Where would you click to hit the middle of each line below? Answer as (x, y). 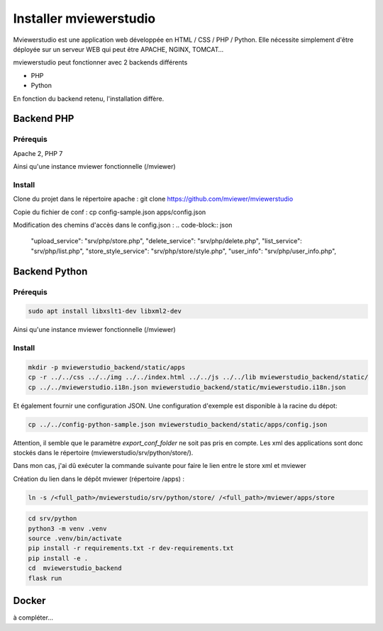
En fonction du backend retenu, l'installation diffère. (89, 99)
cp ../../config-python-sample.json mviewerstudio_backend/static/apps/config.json (178, 424)
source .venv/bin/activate (75, 538)
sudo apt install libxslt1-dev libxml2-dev (105, 311)
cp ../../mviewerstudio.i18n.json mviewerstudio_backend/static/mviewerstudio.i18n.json (187, 387)
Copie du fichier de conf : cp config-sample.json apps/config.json (110, 212)
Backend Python (50, 271)
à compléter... (33, 618)
